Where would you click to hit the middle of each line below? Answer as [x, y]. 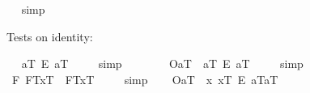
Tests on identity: [50, 36]
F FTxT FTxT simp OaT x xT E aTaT [145, 79]
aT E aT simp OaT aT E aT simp [162, 63]
